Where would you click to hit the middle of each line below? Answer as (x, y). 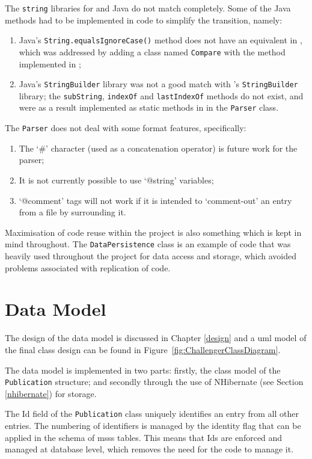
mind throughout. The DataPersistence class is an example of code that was (148, 244)
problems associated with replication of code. (88, 267)
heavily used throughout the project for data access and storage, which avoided (151, 256)
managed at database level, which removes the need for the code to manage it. (149, 449)
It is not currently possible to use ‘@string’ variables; (116, 180)
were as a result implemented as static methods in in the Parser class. (149, 107)
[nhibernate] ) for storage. (51, 393)
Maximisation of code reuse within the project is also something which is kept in (153, 232)
